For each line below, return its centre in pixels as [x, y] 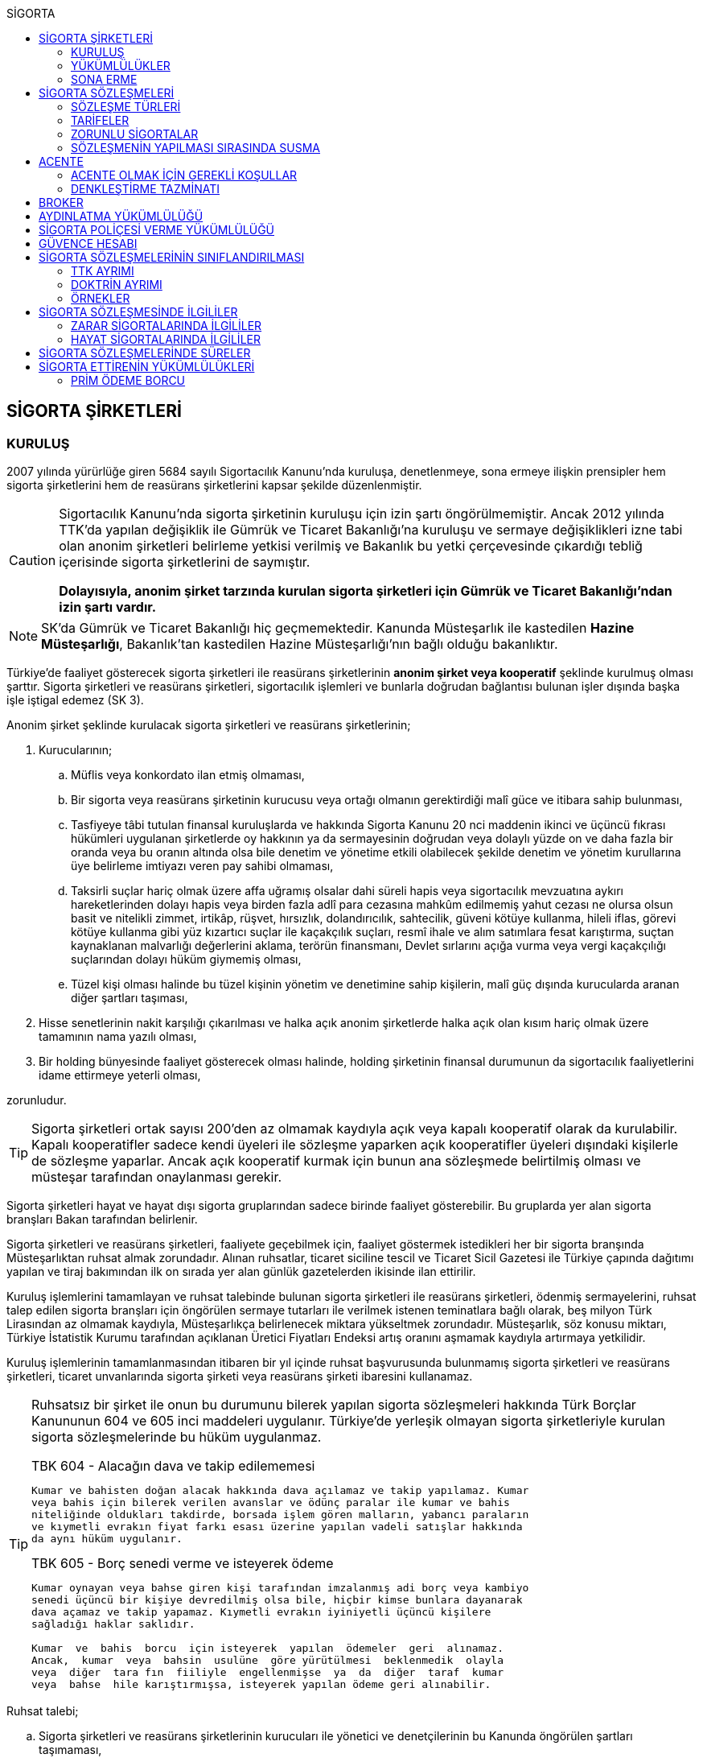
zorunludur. [37, 1100]
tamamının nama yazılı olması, [118, 1037]
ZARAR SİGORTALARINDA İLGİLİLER [166, 326]
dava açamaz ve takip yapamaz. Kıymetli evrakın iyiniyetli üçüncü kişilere [261, 1612]
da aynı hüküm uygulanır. [107, 1539]
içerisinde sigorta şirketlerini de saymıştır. [185, 562]
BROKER [61, 202]
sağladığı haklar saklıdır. [113, 1624]
